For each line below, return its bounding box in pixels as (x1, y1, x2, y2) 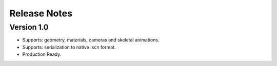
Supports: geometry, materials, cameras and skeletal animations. (22, 37, 160, 43)
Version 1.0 (9, 23, 49, 32)
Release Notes (9, 8, 73, 19)
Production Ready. (22, 51, 62, 57)
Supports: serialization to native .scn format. (22, 44, 116, 50)
